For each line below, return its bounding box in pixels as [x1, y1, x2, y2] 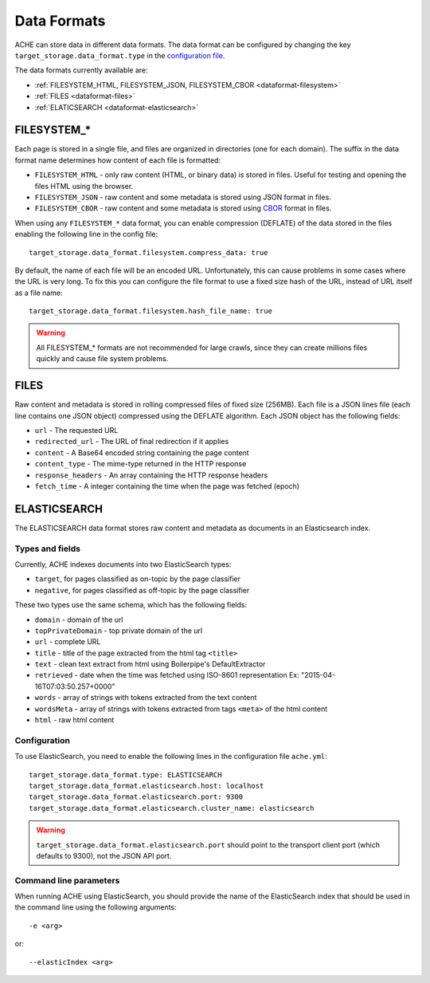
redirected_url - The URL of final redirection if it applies [34, 437, 229, 446]
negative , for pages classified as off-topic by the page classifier [34, 585, 250, 595]
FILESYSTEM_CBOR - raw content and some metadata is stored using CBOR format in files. [34, 203, 332, 213]
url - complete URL [34, 637, 101, 647]
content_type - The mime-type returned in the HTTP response [34, 459, 247, 469]
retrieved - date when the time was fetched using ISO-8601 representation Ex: [34, 670, 300, 680]
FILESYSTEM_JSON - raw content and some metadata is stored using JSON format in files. [34, 192, 332, 202]
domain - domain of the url [34, 615, 123, 624]
